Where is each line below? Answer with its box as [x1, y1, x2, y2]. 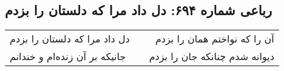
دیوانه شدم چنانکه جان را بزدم [149, 49, 274, 64]
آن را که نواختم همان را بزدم [155, 32, 274, 46]
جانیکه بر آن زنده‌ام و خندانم [10, 49, 126, 64]
